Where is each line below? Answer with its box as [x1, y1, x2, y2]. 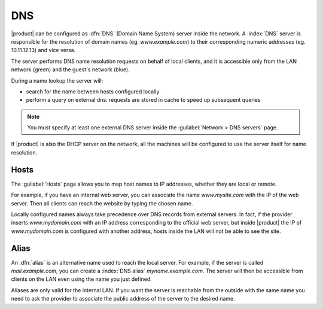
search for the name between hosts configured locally [26, 87, 160, 95]
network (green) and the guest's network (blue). [11, 66, 130, 73]
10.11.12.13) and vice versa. [11, 47, 76, 54]
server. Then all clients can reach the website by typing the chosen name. [11, 199, 193, 207]
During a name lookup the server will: [11, 77, 103, 84]
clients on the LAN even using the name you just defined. [11, 275, 152, 283]
